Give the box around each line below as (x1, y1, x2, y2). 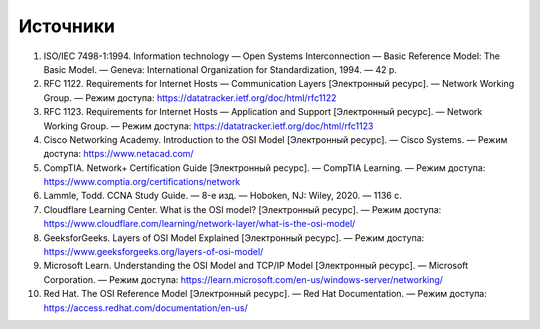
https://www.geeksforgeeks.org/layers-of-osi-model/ (43, 246, 264, 258)
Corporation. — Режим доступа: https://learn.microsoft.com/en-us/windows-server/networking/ (43, 273, 444, 285)
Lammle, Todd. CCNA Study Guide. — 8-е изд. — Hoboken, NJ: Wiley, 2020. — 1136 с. (43, 190, 402, 202)
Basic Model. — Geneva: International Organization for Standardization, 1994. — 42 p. (43, 63, 397, 75)
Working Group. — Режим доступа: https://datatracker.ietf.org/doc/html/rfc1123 (43, 120, 374, 132)
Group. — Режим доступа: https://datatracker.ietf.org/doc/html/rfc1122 (43, 91, 337, 104)
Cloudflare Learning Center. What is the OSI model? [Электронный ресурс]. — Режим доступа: (43, 203, 442, 215)
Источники (18, 15, 115, 37)
